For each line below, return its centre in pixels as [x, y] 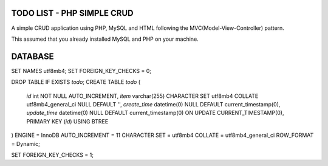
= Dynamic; [26, 144]
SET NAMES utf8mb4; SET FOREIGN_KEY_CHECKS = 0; [81, 71]
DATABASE [32, 56]
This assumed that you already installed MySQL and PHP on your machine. [105, 39]
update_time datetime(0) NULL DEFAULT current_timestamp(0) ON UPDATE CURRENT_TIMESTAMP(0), [155, 113]
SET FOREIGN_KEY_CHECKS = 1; [53, 154]
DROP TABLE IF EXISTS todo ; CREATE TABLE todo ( [76, 82]
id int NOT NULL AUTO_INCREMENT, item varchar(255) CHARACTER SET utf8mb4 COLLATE [142, 96]
